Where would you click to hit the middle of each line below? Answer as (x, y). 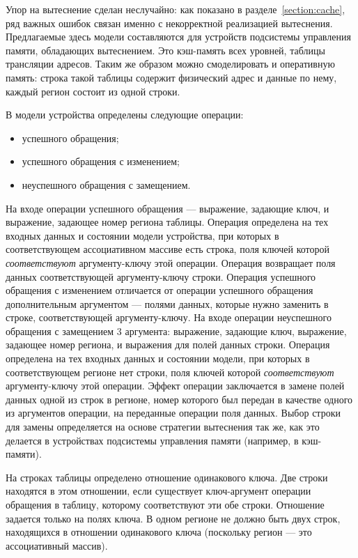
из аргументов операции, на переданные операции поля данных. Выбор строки (173, 413)
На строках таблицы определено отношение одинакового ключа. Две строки (167, 477)
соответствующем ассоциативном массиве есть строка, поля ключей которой (168, 249)
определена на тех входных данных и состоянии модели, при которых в (158, 358)
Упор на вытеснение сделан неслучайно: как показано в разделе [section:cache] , (176, 9)
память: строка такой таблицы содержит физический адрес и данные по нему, (171, 77)
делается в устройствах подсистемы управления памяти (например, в (152, 440)
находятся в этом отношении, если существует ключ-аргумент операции (158, 491)
